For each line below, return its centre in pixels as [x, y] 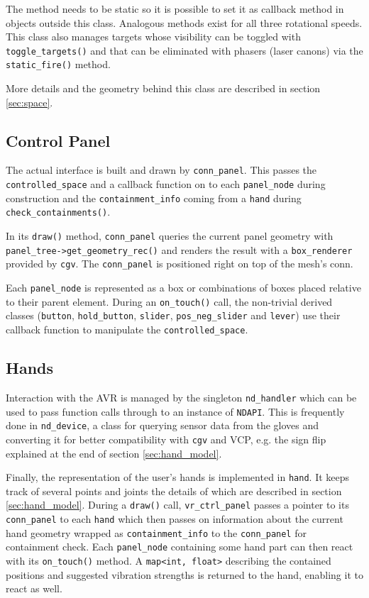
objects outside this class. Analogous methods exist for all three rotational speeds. [184, 22]
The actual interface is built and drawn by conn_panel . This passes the [161, 170]
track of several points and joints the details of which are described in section [174, 491]
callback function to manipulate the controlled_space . [127, 330]
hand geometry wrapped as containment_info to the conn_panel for [156, 532]
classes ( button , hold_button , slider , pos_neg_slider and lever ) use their [173, 315]
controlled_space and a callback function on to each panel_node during [166, 184]
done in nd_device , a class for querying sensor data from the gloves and [163, 425]
